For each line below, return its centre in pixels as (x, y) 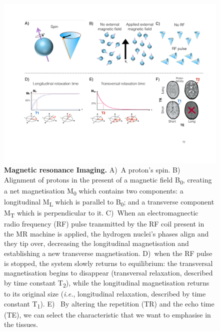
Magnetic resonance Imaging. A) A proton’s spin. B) (92, 170)
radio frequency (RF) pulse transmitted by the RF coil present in (104, 224)
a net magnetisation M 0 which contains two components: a (94, 191)
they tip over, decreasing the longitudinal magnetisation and (96, 243)
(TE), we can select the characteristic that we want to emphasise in (107, 314)
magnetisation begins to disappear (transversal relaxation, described (108, 273)
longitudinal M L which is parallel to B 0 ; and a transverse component (109, 202)
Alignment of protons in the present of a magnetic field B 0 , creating (108, 180)
